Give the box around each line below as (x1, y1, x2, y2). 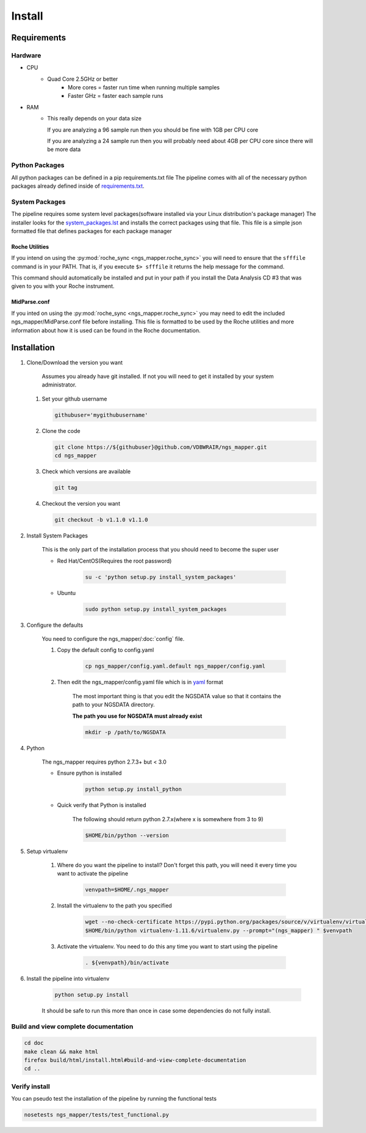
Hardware (11, 51, 41, 59)
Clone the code (41, 427, 81, 434)
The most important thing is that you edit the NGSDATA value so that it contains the (72, 692, 282, 699)
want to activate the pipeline (57, 870, 128, 877)
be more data (47, 146, 81, 153)
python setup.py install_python (85, 786, 182, 793)
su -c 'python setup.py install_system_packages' (85, 574, 237, 580)
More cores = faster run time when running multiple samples (68, 84, 220, 91)
